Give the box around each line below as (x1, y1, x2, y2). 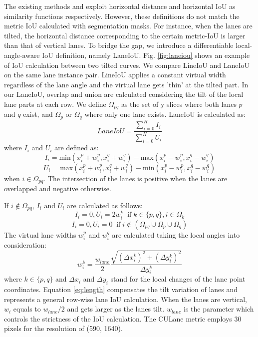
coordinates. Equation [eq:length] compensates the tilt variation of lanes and (4, 284, 238, 295)
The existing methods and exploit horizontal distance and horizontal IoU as (4, 1, 236, 11)
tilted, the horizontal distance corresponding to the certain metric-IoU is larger (4, 30, 246, 40)
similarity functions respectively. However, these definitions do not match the (4, 10, 240, 21)
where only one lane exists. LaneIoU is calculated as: (84, 109, 246, 119)
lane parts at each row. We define (4, 98, 106, 109)
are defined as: (54, 142, 99, 153)
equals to (13, 304, 41, 314)
